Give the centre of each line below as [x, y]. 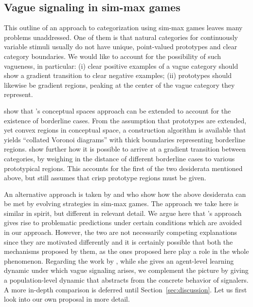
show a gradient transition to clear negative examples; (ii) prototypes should [118, 75]
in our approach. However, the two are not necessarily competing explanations [121, 232]
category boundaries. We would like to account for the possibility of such [113, 56]
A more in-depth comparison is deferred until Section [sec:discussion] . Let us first [126, 289]
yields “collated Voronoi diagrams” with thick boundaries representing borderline [125, 139]
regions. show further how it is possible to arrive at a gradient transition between [125, 149]
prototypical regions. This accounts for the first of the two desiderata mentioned [123, 168]
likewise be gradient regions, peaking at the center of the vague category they [119, 85]
